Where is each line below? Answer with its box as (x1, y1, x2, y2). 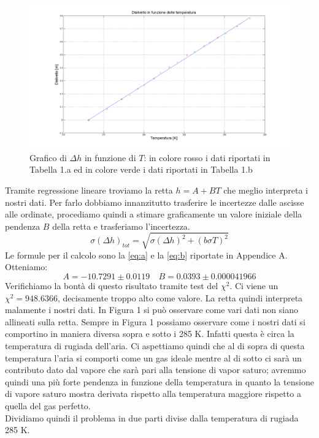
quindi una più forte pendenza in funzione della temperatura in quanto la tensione (5, 375, 314, 388)
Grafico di (29, 151, 67, 164)
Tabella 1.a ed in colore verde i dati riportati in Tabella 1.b (29, 163, 253, 176)
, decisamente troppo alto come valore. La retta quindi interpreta (58, 291, 303, 304)
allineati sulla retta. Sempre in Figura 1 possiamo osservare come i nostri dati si (5, 315, 306, 328)
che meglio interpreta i (223, 183, 309, 196)
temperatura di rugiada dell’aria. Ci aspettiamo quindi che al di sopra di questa (5, 339, 305, 352)
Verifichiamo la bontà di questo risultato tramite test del (5, 279, 218, 292)
